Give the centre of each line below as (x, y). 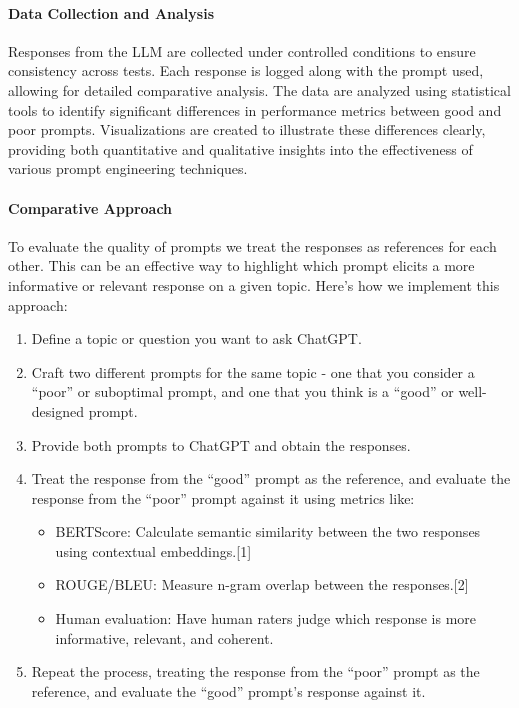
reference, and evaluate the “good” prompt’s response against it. (228, 690)
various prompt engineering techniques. (128, 168)
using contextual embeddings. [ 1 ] (153, 550)
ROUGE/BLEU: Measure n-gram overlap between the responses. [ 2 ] (262, 584)
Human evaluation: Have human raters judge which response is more (266, 618)
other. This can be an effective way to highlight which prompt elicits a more (241, 265)
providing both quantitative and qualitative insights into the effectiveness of (240, 148)
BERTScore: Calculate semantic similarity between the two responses (268, 531)
